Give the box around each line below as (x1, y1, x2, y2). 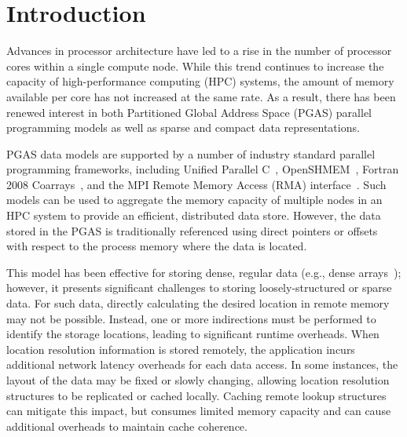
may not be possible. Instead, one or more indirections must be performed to (6, 310, 376, 326)
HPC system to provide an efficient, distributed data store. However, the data (6, 207, 381, 224)
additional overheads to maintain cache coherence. (6, 417, 247, 434)
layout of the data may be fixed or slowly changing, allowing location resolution (6, 372, 390, 388)
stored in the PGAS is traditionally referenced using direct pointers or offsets (6, 222, 378, 239)
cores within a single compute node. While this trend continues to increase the (6, 57, 384, 74)
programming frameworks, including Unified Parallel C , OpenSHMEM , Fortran (6, 161, 399, 177)
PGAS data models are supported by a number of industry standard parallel (6, 145, 376, 162)
